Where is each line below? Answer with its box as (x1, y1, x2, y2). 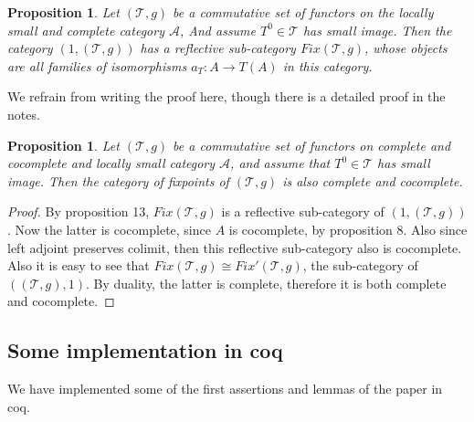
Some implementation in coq (7, 336, 283, 364)
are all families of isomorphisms (7, 56, 187, 75)
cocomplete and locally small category (7, 153, 216, 173)
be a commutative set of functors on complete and (173, 135, 451, 154)
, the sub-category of (302, 256, 418, 275)
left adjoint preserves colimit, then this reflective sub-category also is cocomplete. (7, 237, 462, 257)
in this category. (282, 56, 373, 75)
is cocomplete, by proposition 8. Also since (228, 219, 468, 238)
